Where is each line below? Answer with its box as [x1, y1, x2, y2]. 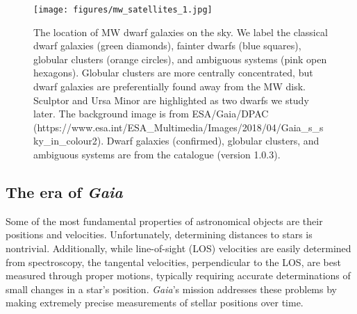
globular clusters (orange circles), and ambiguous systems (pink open [33, 51, 327, 66]
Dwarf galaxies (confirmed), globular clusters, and [106, 133, 319, 148]
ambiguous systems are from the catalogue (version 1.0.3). [33, 147, 281, 161]
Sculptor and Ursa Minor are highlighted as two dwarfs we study [33, 92, 309, 107]
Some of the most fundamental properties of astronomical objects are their [6, 213, 323, 228]
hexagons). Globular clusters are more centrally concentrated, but [33, 65, 313, 80]
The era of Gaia [6, 181, 123, 202]
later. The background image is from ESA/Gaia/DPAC [33, 106, 269, 121]
